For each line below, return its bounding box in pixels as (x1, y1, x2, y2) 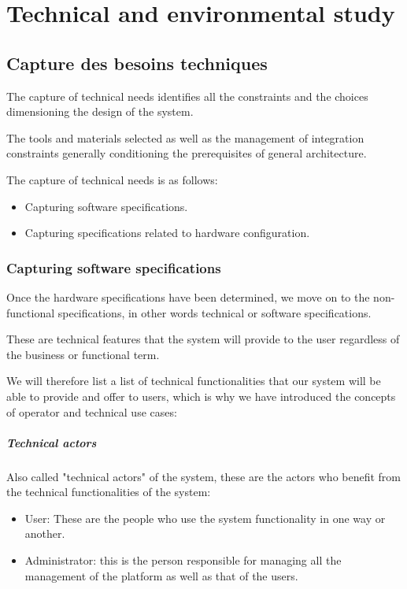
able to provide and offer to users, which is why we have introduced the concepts (6, 387, 396, 404)
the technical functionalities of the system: (6, 483, 211, 500)
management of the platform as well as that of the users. (24, 567, 298, 583)
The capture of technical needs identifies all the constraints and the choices (6, 87, 368, 104)
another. (24, 525, 65, 542)
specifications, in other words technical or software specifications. (57, 304, 372, 320)
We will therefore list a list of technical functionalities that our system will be (6, 372, 381, 389)
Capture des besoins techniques (6, 50, 268, 75)
